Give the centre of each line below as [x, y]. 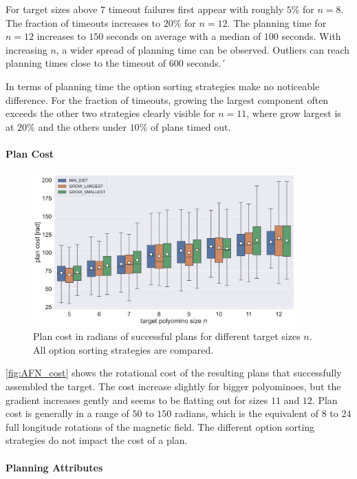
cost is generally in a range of [67, 413]
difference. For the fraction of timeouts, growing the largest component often [167, 99]
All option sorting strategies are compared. [123, 349]
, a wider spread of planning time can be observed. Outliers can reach [203, 49]
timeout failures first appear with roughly [196, 9]
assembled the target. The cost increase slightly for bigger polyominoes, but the [173, 386]
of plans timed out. [191, 126]
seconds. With [311, 36]
